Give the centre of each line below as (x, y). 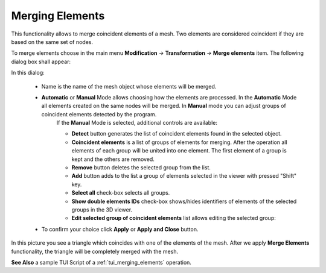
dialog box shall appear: (41, 61)
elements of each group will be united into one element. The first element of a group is (179, 151)
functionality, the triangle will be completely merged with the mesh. (94, 251)
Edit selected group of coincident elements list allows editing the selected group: (174, 218)
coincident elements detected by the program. (99, 114)
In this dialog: (28, 73)
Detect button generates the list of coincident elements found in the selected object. (177, 134)
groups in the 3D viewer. (102, 209)
